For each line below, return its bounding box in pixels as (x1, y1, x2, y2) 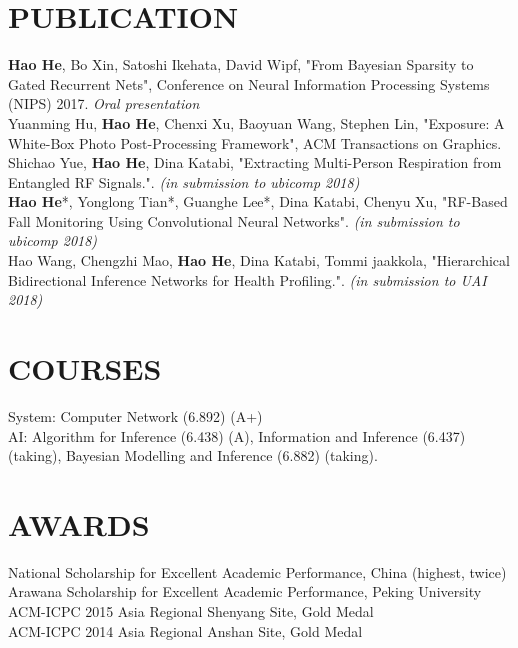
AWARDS (8, 503, 150, 544)
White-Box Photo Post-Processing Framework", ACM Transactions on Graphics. (8, 132, 502, 153)
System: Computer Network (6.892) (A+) (8, 405, 263, 426)
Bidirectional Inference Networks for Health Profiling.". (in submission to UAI (8, 269, 487, 290)
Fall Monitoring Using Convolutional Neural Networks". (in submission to (8, 210, 460, 231)
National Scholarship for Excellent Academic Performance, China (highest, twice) (8, 561, 507, 582)
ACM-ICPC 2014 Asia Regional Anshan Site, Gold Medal (8, 620, 363, 641)
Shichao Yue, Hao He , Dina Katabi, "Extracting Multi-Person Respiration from (8, 152, 502, 173)
